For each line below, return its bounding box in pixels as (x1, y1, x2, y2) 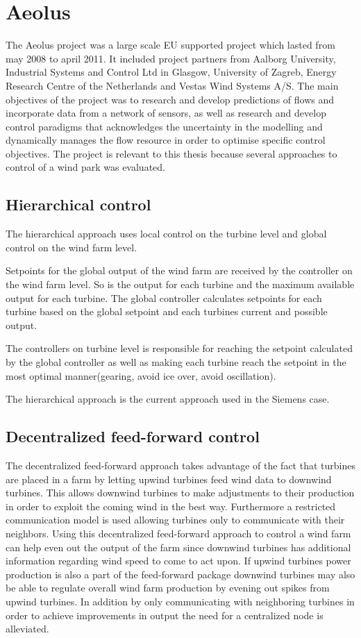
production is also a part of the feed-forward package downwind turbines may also (6, 566, 355, 581)
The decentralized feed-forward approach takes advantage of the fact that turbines (6, 458, 355, 472)
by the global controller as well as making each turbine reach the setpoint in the (6, 355, 346, 369)
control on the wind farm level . (6, 240, 137, 254)
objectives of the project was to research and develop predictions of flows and (6, 92, 335, 106)
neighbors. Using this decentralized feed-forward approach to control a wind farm (6, 526, 351, 540)
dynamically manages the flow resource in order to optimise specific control (6, 133, 326, 147)
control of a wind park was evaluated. (6, 160, 165, 174)
